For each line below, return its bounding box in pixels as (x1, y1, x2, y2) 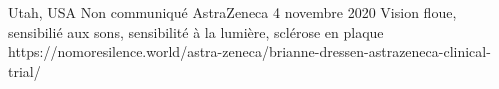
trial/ (8, 60, 41, 81)
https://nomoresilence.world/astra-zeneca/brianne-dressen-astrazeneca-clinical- (8, 41, 491, 62)
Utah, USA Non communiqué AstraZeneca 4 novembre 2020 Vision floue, (8, 2, 457, 22)
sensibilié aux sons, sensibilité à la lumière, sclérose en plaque (8, 21, 384, 42)
